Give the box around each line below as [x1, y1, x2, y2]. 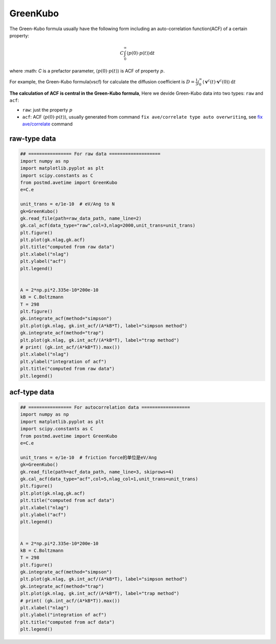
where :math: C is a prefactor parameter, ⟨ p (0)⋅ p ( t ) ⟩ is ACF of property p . [9, 68, 165, 74]
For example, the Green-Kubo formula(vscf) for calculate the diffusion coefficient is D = [9, 79, 195, 85]
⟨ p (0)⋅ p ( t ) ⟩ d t [126, 50, 155, 56]
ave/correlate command [22, 121, 73, 127]
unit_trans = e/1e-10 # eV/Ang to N [20, 201, 115, 207]
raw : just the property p [22, 106, 73, 113]
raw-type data [9, 135, 56, 143]
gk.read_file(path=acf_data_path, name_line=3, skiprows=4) [20, 469, 174, 475]
